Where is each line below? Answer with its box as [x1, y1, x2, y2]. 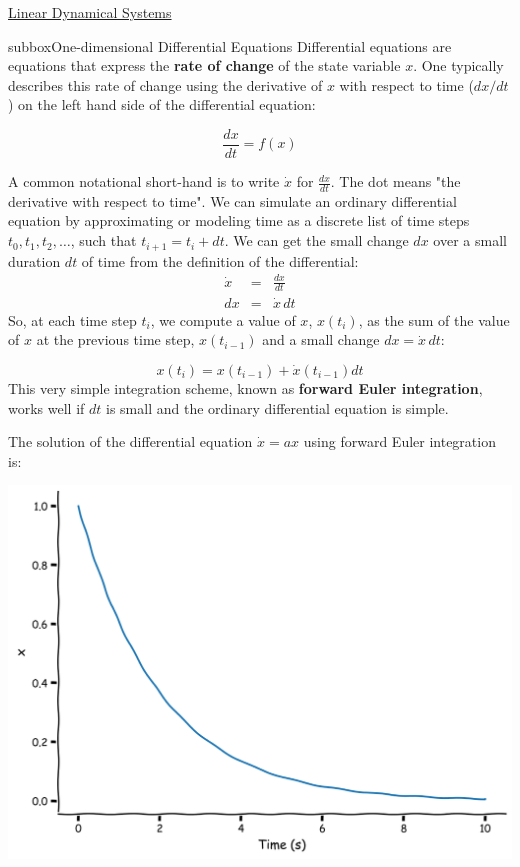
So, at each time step [8, 309, 137, 330]
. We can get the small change [224, 230, 409, 251]
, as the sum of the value [358, 309, 510, 330]
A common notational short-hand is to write [8, 171, 280, 192]
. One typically [413, 55, 504, 76]
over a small [433, 230, 507, 251]
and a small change [262, 329, 380, 350]
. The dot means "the [330, 171, 461, 192]
